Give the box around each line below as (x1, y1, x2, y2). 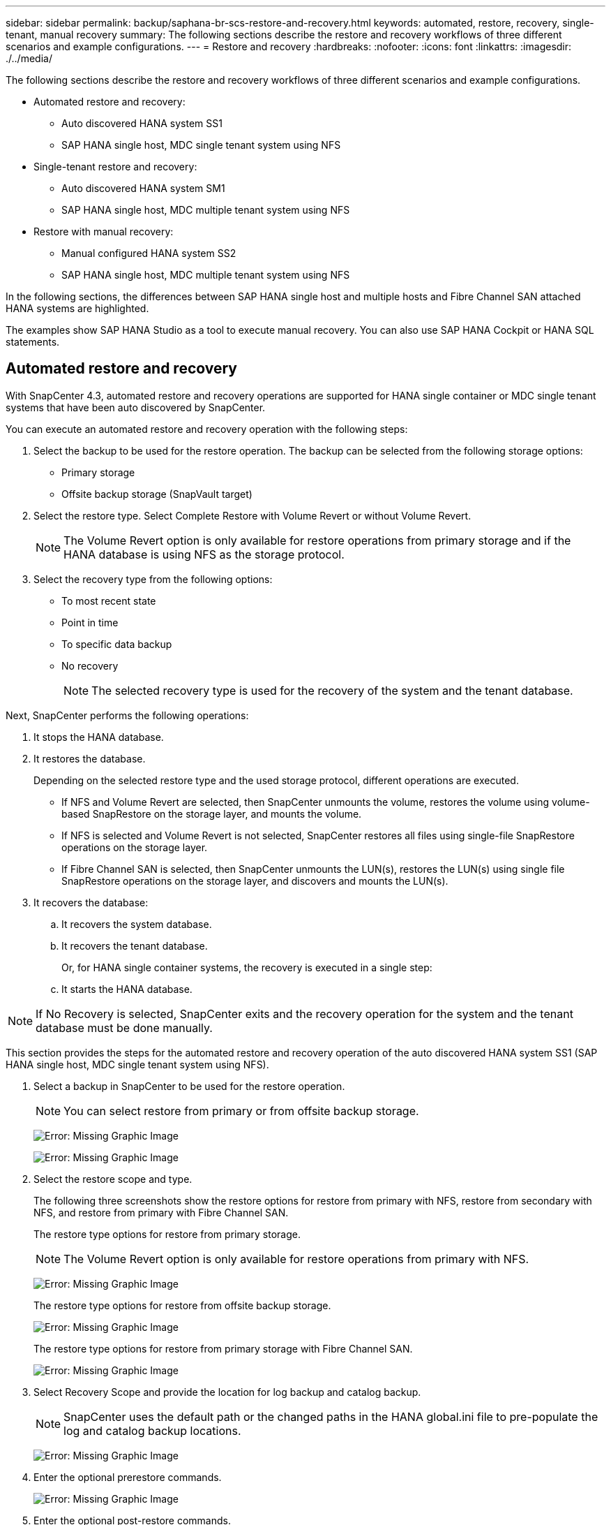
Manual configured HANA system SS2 (61, 247, 236, 259)
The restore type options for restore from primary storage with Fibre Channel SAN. (33, 1342, 413, 1355)
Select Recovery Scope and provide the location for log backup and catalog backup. (33, 1385, 421, 1398)
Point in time (61, 616, 119, 628)
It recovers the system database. (61, 918, 212, 930)
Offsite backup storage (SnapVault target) (61, 487, 252, 500)
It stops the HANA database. (33, 730, 164, 743)
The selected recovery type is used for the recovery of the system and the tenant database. (91, 683, 573, 698)
